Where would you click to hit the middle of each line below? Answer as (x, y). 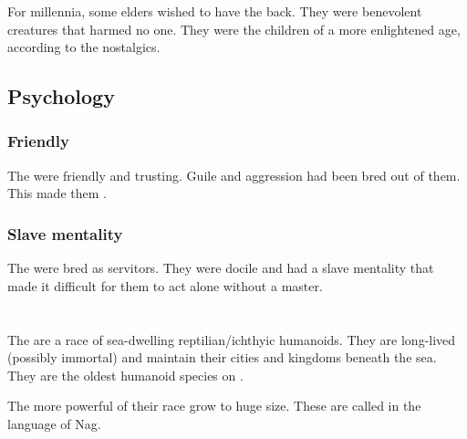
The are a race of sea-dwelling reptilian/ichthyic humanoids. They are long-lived (232, 339)
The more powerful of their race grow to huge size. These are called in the (214, 406)
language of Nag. (54, 423)
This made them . (57, 193)
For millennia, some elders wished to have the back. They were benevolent (215, 11)
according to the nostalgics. (84, 47)
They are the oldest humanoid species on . (125, 375)
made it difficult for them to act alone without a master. (165, 285)
